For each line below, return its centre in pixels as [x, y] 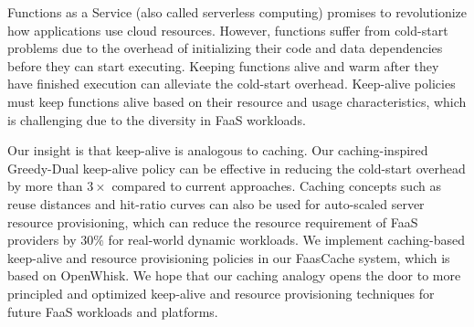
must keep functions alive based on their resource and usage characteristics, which [237, 101]
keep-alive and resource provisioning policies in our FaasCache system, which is [229, 257]
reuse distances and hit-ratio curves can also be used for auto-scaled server [216, 203]
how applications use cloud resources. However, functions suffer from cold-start [228, 30]
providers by [42, 240]
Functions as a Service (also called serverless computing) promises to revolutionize [237, 12]
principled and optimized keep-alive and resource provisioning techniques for [221, 293]
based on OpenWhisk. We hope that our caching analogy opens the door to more [234, 275]
